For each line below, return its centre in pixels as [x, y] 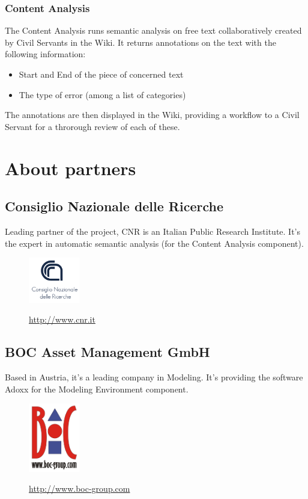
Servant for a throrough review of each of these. [92, 126]
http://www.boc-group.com [80, 488]
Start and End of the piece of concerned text [101, 74]
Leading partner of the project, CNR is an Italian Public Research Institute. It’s [153, 231]
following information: [45, 54]
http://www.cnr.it [62, 319]
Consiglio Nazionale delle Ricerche [114, 206]
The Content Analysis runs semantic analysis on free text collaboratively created [153, 30]
